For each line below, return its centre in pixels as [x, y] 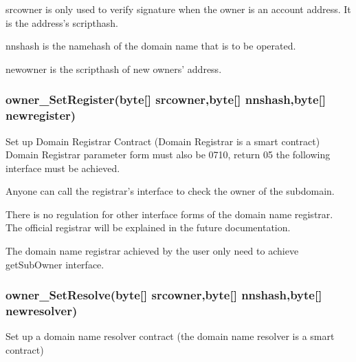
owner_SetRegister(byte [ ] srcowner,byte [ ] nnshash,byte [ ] [166, 99]
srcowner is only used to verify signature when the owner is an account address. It [178, 9]
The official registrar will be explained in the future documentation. [148, 227]
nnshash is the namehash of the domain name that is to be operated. [151, 46]
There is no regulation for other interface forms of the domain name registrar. [169, 214]
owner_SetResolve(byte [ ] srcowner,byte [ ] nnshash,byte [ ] [164, 295]
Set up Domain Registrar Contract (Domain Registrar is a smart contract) [163, 141]
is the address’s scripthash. [62, 22]
